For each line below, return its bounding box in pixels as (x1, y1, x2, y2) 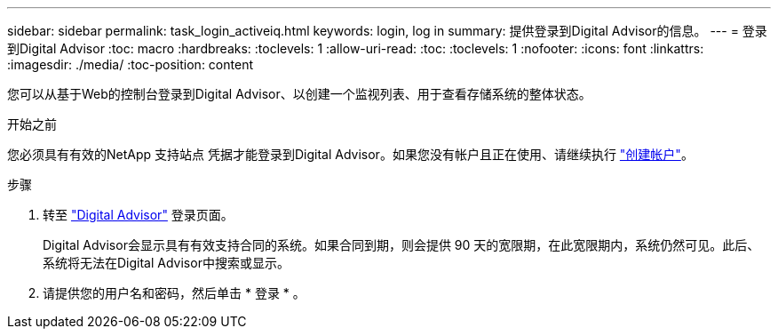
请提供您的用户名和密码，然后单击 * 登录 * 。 (43, 285, 306, 300)
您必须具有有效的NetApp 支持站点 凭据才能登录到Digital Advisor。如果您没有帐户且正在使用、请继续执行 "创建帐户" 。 (7, 147, 694, 162)
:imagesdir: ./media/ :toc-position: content (7, 57, 253, 72)
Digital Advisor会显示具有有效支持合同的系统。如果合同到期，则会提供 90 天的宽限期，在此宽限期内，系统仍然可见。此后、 (43, 237, 760, 252)
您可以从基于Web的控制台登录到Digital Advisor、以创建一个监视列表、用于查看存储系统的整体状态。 (7, 86, 591, 101)
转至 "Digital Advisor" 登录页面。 (43, 207, 234, 222)
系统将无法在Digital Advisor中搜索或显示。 (43, 255, 290, 270)
